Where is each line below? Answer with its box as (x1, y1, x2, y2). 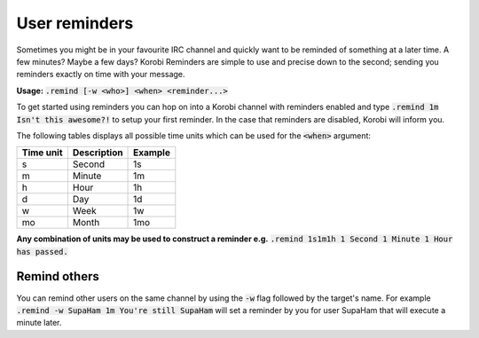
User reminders (16, 13, 134, 33)
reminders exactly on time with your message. (16, 69, 185, 80)
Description (72, 146, 123, 159)
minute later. (16, 318, 62, 328)
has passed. (16, 247, 68, 256)
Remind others (16, 269, 99, 284)
